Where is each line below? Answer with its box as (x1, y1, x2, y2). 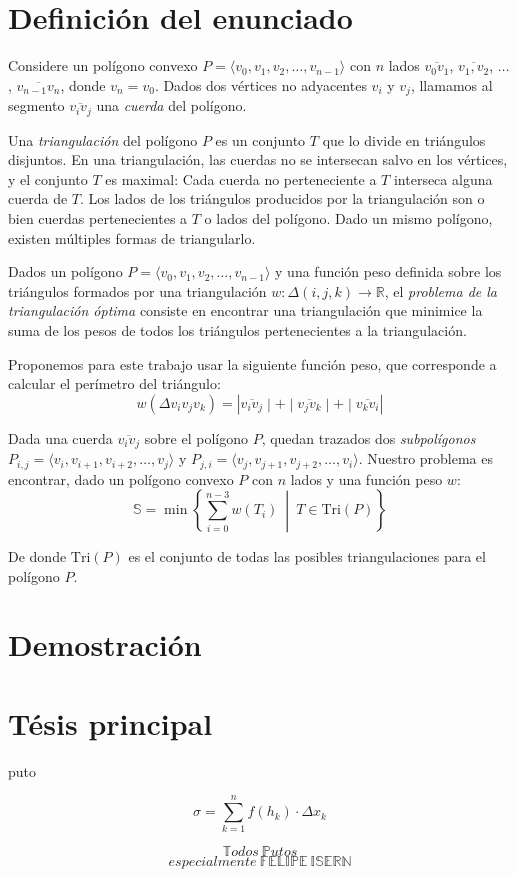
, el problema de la (384, 280, 498, 301)
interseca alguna (393, 168, 493, 189)
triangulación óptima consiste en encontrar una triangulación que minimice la (8, 300, 483, 321)
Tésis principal (8, 702, 213, 743)
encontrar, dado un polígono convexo (8, 468, 234, 489)
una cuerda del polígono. (96, 95, 247, 116)
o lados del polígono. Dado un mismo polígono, (204, 208, 493, 228)
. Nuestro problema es (358, 448, 494, 469)
